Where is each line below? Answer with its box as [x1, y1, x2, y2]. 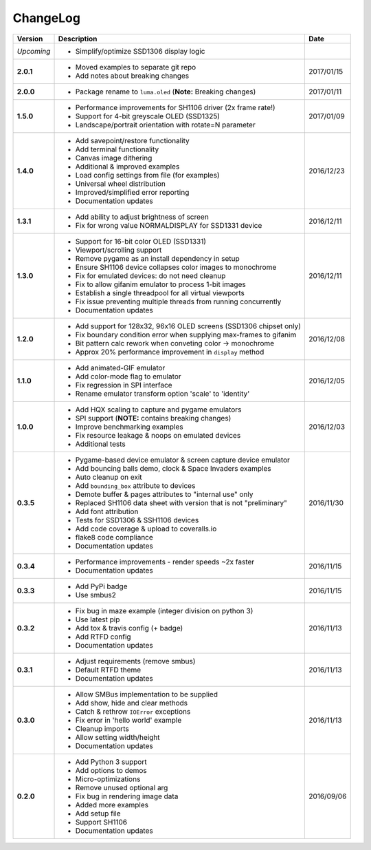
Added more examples [75, 800, 149, 809]
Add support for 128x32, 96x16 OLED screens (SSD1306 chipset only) [75, 321, 302, 330]
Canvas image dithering [75, 153, 153, 162]
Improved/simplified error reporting [75, 187, 190, 197]
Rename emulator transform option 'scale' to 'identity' [75, 389, 250, 399]
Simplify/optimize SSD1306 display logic [75, 46, 205, 56]
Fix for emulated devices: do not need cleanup [75, 270, 226, 280]
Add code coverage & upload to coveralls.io [75, 524, 217, 533]
